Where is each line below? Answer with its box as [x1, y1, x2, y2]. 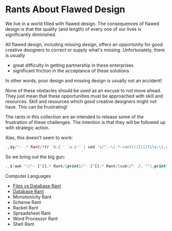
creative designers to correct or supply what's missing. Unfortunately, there [5, 47, 165, 53]
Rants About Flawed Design [5, 4, 125, 15]
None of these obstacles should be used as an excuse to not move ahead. [5, 87, 162, 93]
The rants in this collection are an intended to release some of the [5, 114, 144, 120]
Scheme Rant [12, 199, 41, 205]
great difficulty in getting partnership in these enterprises [12, 62, 134, 68]
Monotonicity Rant [12, 194, 52, 200]
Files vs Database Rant [12, 183, 61, 189]
